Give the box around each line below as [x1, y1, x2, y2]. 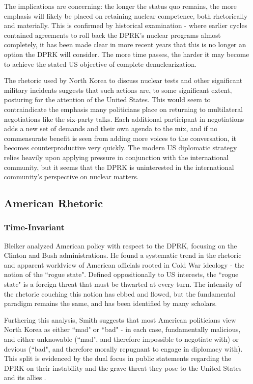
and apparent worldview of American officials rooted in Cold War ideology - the [4, 259, 245, 270]
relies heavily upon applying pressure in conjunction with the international [4, 152, 229, 162]
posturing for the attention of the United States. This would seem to [4, 94, 211, 105]
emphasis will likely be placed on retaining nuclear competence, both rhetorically [4, 10, 248, 21]
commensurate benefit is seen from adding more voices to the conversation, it [4, 133, 236, 143]
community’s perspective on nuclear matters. [4, 171, 139, 182]
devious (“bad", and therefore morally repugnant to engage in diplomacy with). [4, 343, 243, 354]
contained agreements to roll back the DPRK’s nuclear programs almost [4, 29, 221, 40]
